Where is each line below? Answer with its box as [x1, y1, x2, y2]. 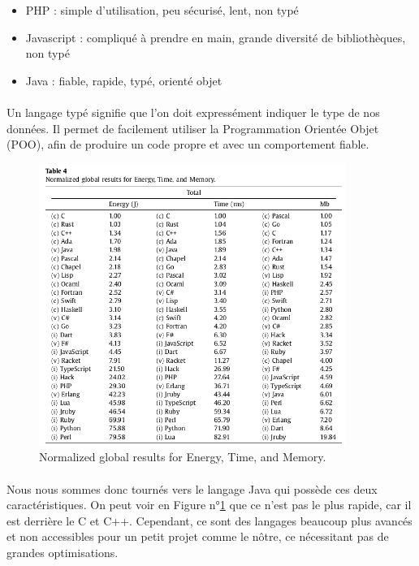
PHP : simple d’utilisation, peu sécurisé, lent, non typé [25, 2, 299, 18]
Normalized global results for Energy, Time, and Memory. [39, 448, 326, 465]
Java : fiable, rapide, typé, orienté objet [25, 71, 222, 89]
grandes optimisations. [6, 543, 119, 560]
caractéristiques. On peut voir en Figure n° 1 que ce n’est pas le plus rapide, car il [6, 496, 412, 513]
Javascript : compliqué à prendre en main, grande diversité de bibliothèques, [25, 28, 406, 45]
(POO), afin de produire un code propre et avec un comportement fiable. [6, 136, 369, 153]
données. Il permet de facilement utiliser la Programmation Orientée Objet [6, 119, 379, 136]
